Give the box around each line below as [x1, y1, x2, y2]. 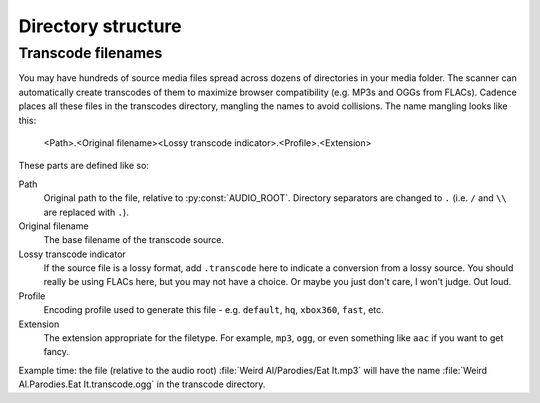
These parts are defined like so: [18, 160, 150, 172]
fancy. [43, 346, 70, 358]
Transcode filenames [18, 44, 163, 62]
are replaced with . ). [43, 206, 129, 218]
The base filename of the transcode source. [43, 234, 225, 246]
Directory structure [18, 15, 182, 37]
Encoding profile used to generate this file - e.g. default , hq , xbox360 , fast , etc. [43, 304, 384, 316]
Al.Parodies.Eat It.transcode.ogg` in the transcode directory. [18, 378, 266, 390]
